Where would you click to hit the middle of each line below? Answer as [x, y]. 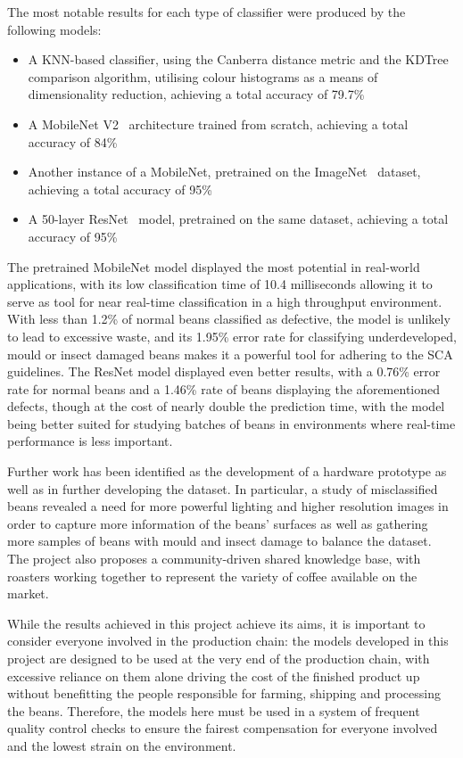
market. [28, 593]
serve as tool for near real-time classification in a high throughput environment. [225, 301]
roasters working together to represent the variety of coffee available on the [212, 576]
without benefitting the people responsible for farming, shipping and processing [224, 693]
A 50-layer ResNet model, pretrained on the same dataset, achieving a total [238, 219]
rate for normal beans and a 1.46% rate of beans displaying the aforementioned [224, 388]
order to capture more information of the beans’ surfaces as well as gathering [218, 523]
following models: [54, 29]
